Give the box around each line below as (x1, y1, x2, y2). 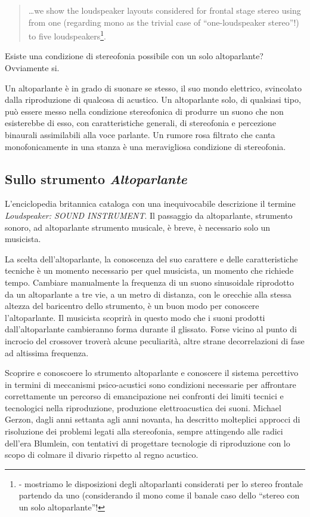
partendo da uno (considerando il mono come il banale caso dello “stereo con (18, 489, 300, 501)
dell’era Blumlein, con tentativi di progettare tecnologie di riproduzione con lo (5, 436, 290, 449)
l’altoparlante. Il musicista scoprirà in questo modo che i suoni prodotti (5, 311, 265, 323)
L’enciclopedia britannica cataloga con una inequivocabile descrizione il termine (5, 197, 296, 210)
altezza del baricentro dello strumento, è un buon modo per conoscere (5, 299, 259, 312)
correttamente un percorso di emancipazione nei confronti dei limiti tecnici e (5, 390, 284, 402)
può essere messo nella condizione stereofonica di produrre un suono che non (5, 105, 284, 117)
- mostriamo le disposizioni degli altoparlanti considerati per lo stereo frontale (18, 477, 303, 490)
